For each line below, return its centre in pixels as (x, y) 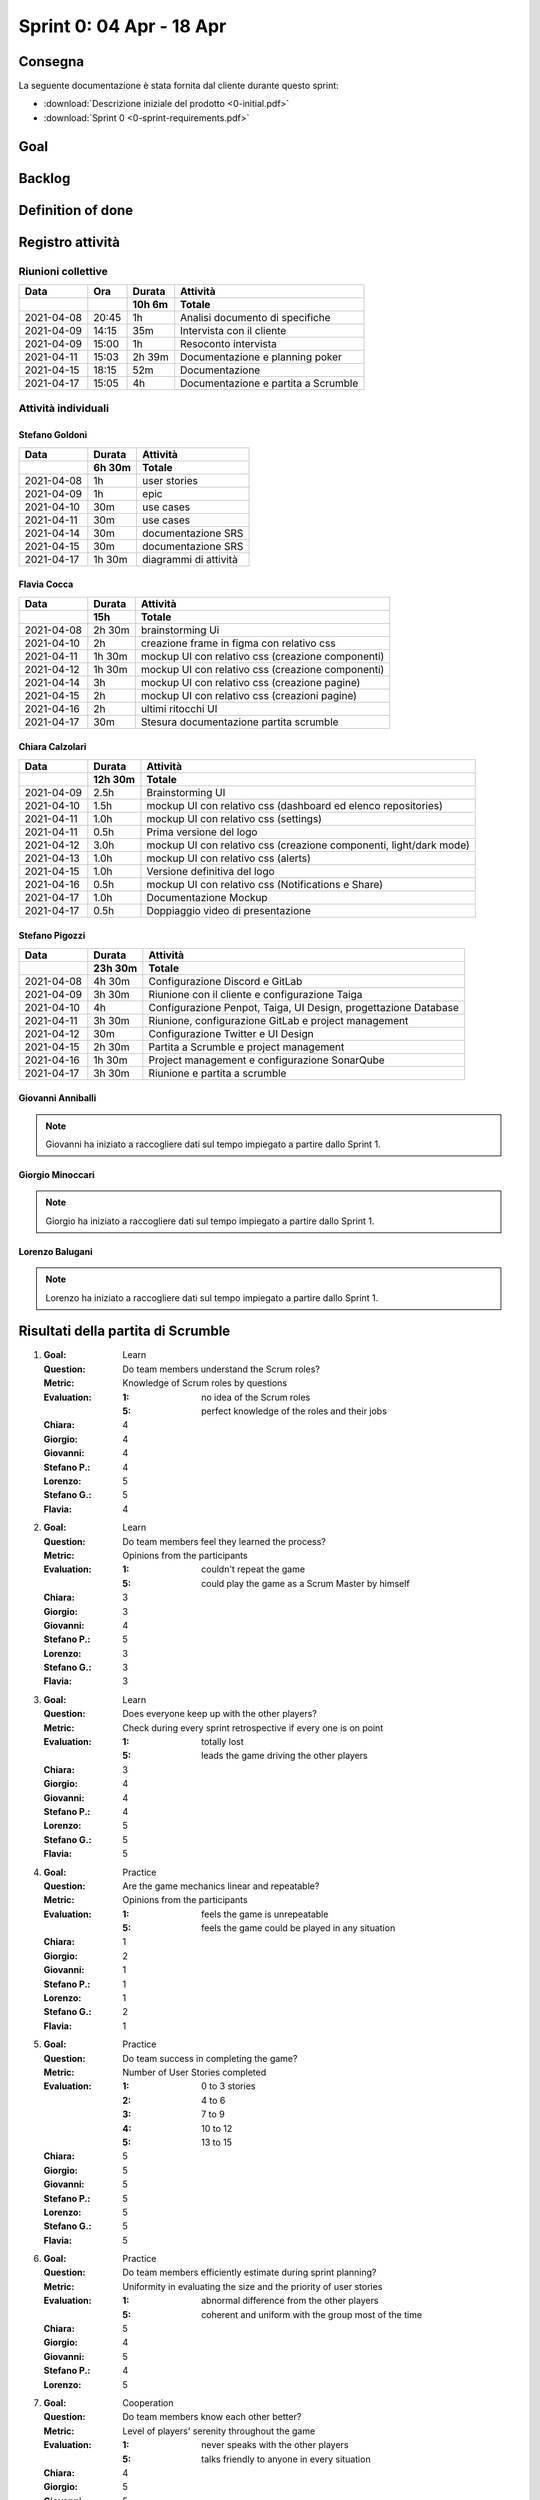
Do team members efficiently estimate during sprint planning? (249, 2272)
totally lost (222, 1742)
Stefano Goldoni (53, 435)
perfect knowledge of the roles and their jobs (294, 1411)
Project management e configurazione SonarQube (266, 1060)
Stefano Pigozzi (52, 936)
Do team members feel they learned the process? (224, 1541)
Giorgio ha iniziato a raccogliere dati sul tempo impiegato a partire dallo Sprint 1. (210, 1221)
